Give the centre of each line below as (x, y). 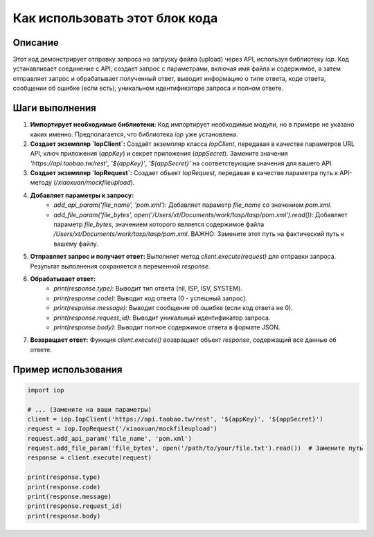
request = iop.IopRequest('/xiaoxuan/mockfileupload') (122, 429)
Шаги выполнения (54, 108)
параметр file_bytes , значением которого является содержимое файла (159, 224)
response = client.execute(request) (90, 458)
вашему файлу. (76, 244)
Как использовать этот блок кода (115, 18)
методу (41, 183)
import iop (46, 390)
